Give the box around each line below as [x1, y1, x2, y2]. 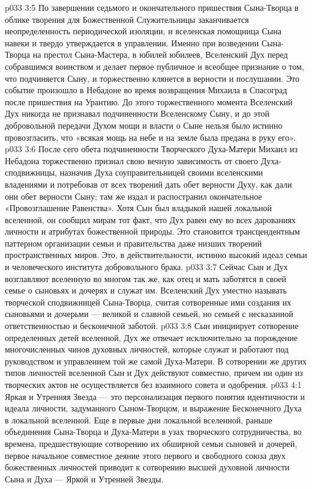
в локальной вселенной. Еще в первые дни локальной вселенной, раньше [5, 413, 272, 426]
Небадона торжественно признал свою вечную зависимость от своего [5, 154, 258, 167]
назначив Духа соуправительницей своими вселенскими [59, 166, 263, 179]
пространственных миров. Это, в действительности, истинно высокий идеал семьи [5, 248, 307, 261]
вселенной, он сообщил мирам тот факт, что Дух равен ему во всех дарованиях [5, 213, 296, 226]
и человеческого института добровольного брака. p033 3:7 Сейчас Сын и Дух [5, 260, 288, 273]
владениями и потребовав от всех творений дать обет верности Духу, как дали [5, 177, 292, 190]
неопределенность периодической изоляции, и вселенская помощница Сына [5, 25, 281, 37]
